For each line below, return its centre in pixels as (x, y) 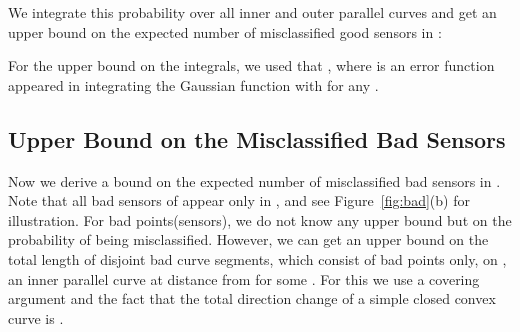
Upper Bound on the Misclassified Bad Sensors (257, 138)
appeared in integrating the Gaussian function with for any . (193, 84)
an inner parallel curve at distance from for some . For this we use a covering (244, 278)
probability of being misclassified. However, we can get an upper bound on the (248, 239)
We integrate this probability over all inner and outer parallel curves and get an (252, 12)
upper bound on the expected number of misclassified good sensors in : (225, 31)
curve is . (36, 317)
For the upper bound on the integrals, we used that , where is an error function (251, 65)
